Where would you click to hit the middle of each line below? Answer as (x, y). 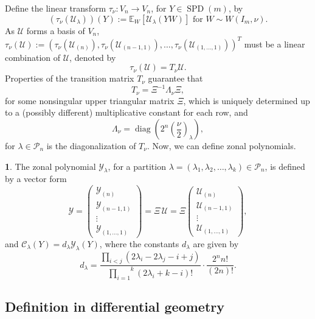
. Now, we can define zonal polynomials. (221, 146)
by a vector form (36, 179)
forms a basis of (56, 30)
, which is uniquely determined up (247, 100)
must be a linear (275, 44)
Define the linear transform (56, 8)
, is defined (285, 166)
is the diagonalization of (91, 146)
